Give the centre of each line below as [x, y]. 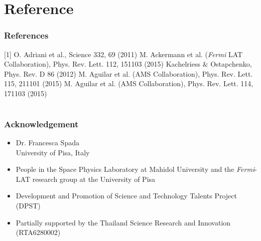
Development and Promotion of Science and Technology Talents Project [126, 196]
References [26, 35]
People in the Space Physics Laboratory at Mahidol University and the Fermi [135, 169]
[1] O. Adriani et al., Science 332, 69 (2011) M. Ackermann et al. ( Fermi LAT [123, 54]
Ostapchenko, [231, 64]
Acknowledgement [41, 124]
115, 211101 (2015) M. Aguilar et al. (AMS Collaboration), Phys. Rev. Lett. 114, [129, 83]
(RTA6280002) [38, 232]
